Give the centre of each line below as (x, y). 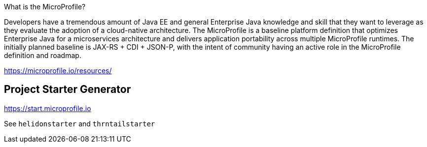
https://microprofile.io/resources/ (58, 71)
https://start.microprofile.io (48, 108)
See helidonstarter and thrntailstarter (80, 123)
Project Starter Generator (68, 89)
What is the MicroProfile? (45, 7)
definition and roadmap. (43, 55)
